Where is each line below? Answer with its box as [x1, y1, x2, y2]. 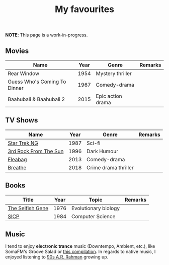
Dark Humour [86, 148, 119, 155]
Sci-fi [86, 140, 101, 147]
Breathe [8, 164, 27, 171]
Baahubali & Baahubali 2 [8, 96, 65, 103]
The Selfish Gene [8, 205, 49, 212]
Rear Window [8, 70, 40, 77]
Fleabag [8, 156, 27, 163]
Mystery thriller [96, 70, 132, 77]
